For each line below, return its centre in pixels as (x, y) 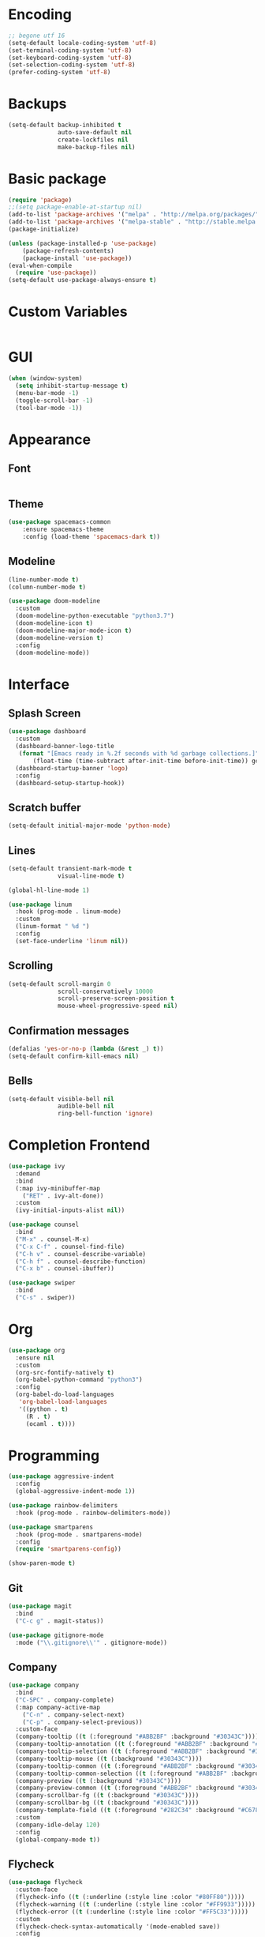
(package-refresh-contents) (68, 250)
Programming (54, 1456)
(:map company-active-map (58, 1707)
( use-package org (37, 1350)
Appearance (50, 439)
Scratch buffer (45, 807)
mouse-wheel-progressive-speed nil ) (118, 1006)
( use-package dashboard (47, 732)
